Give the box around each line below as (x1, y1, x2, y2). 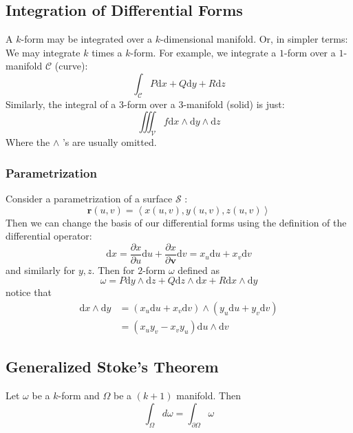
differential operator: (6, 229, 92, 243)
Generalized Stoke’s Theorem (6, 356, 219, 377)
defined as (178, 262, 220, 277)
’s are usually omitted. (62, 135, 157, 149)
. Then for (92, 262, 135, 277)
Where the (6, 135, 50, 149)
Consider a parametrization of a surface (6, 191, 173, 205)
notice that (6, 285, 52, 299)
